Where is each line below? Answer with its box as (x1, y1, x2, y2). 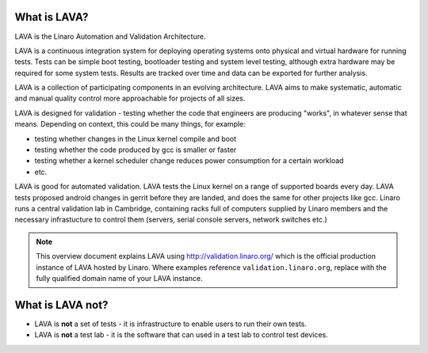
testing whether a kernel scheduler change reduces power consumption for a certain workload (34, 156, 344, 165)
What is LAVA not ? (14, 298, 109, 312)
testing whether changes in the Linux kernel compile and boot (34, 134, 237, 143)
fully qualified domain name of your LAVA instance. (36, 273, 203, 283)
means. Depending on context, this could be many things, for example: (14, 120, 246, 129)
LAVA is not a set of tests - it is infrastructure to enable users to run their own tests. (34, 319, 308, 328)
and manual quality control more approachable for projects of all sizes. (14, 93, 246, 103)
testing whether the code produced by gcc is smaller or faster (34, 145, 237, 154)
